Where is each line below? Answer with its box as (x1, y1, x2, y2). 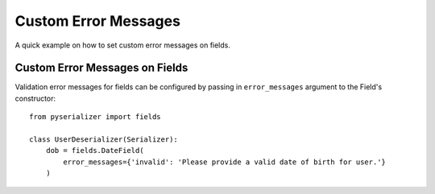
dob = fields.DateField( (45, 146, 144, 155)
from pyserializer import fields (29, 113, 161, 122)
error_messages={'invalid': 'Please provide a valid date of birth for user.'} (63, 157, 387, 167)
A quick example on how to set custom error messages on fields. (14, 40, 231, 50)
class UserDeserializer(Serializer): (29, 135, 179, 144)
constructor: (14, 93, 56, 103)
